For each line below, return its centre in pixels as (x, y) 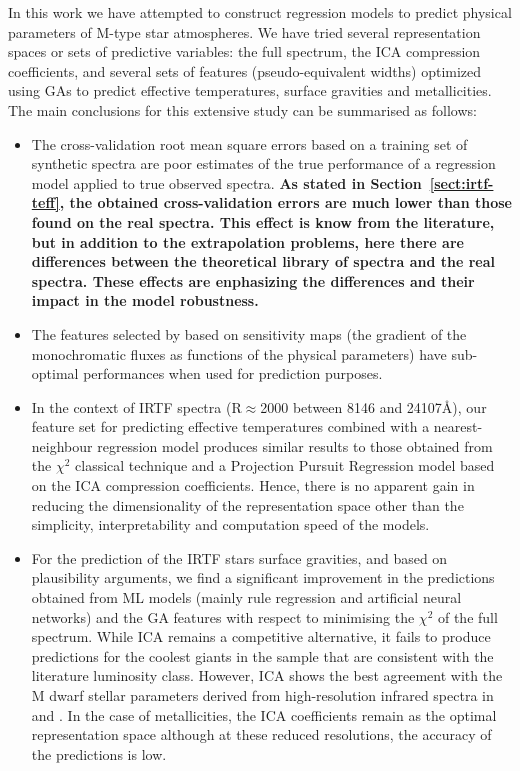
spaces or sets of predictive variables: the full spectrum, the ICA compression (244, 51)
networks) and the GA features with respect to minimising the (223, 616)
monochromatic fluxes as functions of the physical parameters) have (239, 353)
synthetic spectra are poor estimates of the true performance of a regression (263, 163)
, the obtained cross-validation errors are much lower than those (285, 202)
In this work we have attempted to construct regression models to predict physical (260, 12)
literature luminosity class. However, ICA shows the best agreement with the (267, 675)
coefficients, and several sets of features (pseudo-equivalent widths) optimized (245, 70)
